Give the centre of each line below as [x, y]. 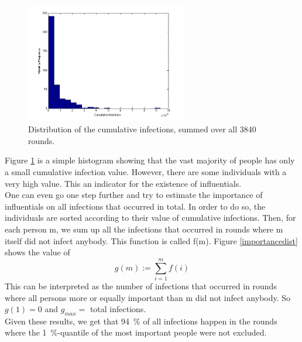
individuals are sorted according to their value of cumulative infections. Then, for [150, 218]
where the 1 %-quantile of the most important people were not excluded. [136, 332]
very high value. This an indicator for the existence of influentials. [123, 183]
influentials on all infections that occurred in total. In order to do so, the [135, 206]
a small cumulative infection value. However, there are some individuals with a [146, 172]
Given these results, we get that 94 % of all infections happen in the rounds [141, 321]
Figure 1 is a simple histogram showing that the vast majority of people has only [150, 160]
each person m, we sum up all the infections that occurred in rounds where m [144, 229]
